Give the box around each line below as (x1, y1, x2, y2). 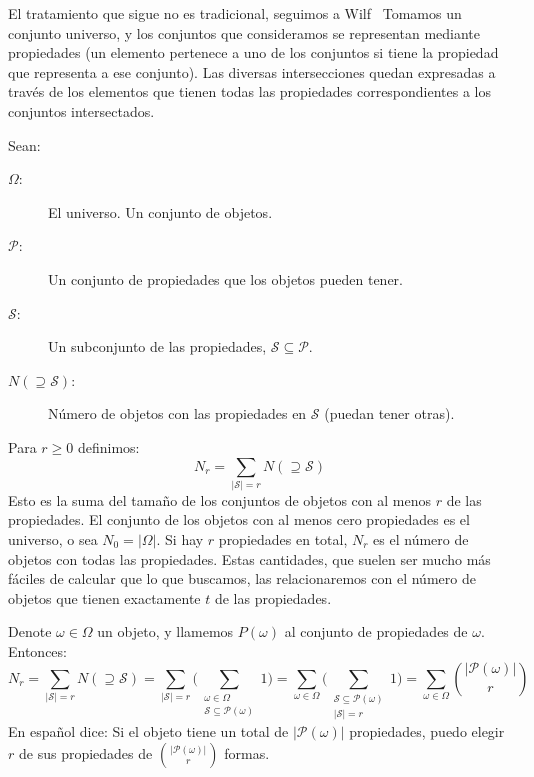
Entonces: (8, 640, 67, 661)
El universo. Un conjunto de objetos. (48, 201, 273, 222)
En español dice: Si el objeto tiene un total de (8, 721, 289, 742)
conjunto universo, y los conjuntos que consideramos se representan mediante (8, 22, 481, 43)
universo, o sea (8, 529, 98, 550)
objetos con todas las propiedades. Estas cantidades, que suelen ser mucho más (8, 548, 491, 569)
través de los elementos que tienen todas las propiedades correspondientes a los (8, 81, 492, 102)
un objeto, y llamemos (97, 621, 234, 642)
